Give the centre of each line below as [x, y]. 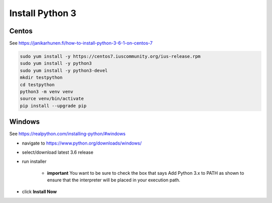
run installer [34, 162]
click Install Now [40, 191]
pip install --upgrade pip [53, 106]
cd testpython [37, 85]
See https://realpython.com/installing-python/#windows [67, 134]
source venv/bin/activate [52, 99]
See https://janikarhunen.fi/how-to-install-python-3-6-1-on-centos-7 [81, 43]
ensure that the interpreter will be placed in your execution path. [114, 180]
